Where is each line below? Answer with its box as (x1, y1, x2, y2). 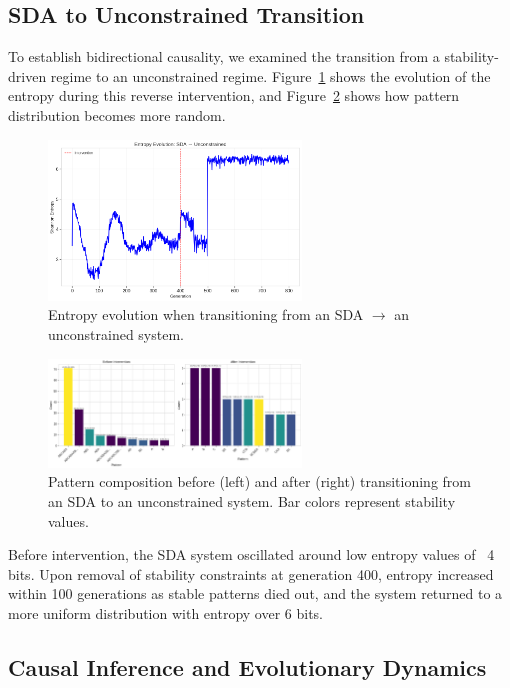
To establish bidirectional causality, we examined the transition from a (8, 46, 440, 67)
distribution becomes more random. (8, 104, 226, 125)
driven (8, 65, 47, 86)
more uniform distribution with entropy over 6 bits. (8, 602, 323, 623)
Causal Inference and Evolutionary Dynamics (8, 651, 487, 682)
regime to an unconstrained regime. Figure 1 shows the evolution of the (50, 65, 491, 86)
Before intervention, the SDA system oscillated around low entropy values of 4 (8, 544, 495, 565)
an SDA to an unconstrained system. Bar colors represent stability (48, 491, 456, 511)
